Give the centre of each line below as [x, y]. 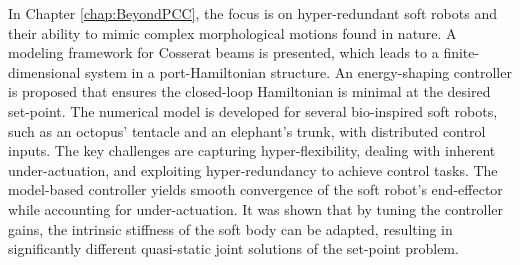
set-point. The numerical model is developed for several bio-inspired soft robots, [253, 110]
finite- [461, 52]
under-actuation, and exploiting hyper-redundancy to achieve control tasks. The [253, 169]
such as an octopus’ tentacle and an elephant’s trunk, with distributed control [247, 130]
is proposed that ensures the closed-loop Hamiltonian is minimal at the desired [249, 91]
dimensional [44, 71]
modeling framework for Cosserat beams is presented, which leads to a [223, 52]
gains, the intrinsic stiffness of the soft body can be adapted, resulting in [230, 228]
